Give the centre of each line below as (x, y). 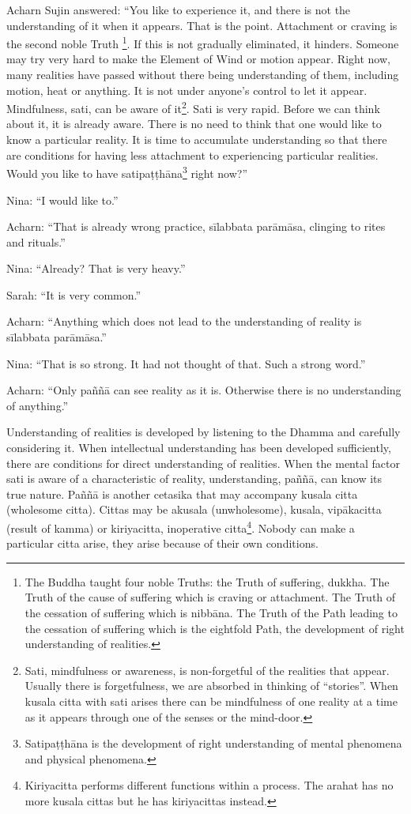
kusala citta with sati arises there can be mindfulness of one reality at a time (211, 701)
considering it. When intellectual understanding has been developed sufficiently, (199, 448)
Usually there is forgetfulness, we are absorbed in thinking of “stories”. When (211, 686)
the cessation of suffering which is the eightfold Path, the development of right (215, 628)
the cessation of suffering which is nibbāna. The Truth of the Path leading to (211, 613)
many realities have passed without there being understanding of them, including (203, 75)
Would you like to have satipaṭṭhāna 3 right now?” (127, 172)
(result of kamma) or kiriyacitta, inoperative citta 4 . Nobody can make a (181, 527)
